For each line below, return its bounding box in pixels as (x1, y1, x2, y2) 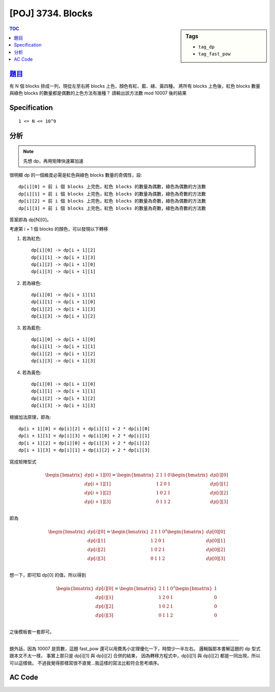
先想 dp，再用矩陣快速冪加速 (23, 158, 84, 164)
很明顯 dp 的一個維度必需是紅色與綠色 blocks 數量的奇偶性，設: (9, 172, 143, 178)
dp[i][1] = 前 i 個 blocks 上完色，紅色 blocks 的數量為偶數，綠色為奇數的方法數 (18, 191, 206, 196)
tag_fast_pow (198, 51, 231, 57)
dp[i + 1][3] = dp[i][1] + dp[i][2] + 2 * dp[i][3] (18, 447, 150, 453)
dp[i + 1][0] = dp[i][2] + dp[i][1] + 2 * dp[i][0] (18, 426, 150, 431)
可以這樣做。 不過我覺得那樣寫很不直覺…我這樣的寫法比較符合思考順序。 (9, 660, 162, 666)
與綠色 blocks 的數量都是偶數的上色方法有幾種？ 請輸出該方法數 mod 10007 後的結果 (9, 90, 187, 96)
